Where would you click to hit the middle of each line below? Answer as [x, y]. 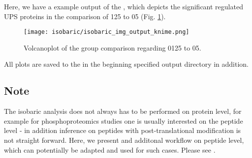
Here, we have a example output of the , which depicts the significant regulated [124, 6]
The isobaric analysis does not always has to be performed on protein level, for [123, 111]
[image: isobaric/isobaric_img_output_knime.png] [107, 32]
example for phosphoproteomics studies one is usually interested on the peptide [124, 120]
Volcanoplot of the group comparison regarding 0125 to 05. [112, 47]
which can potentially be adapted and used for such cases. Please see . [110, 149]
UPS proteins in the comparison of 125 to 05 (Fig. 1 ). [85, 16]
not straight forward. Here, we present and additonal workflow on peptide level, [124, 140]
